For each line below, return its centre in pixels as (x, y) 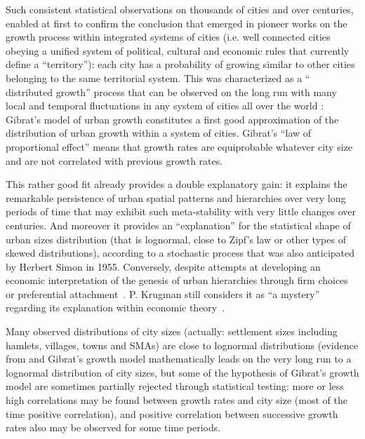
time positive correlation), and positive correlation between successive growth (172, 413)
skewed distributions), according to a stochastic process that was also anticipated (180, 253)
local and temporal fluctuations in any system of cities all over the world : (165, 106)
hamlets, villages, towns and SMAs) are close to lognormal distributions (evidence (182, 345)
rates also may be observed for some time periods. (113, 427)
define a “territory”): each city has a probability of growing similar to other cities (180, 64)
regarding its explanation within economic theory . (115, 308)
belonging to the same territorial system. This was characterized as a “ (158, 77)
